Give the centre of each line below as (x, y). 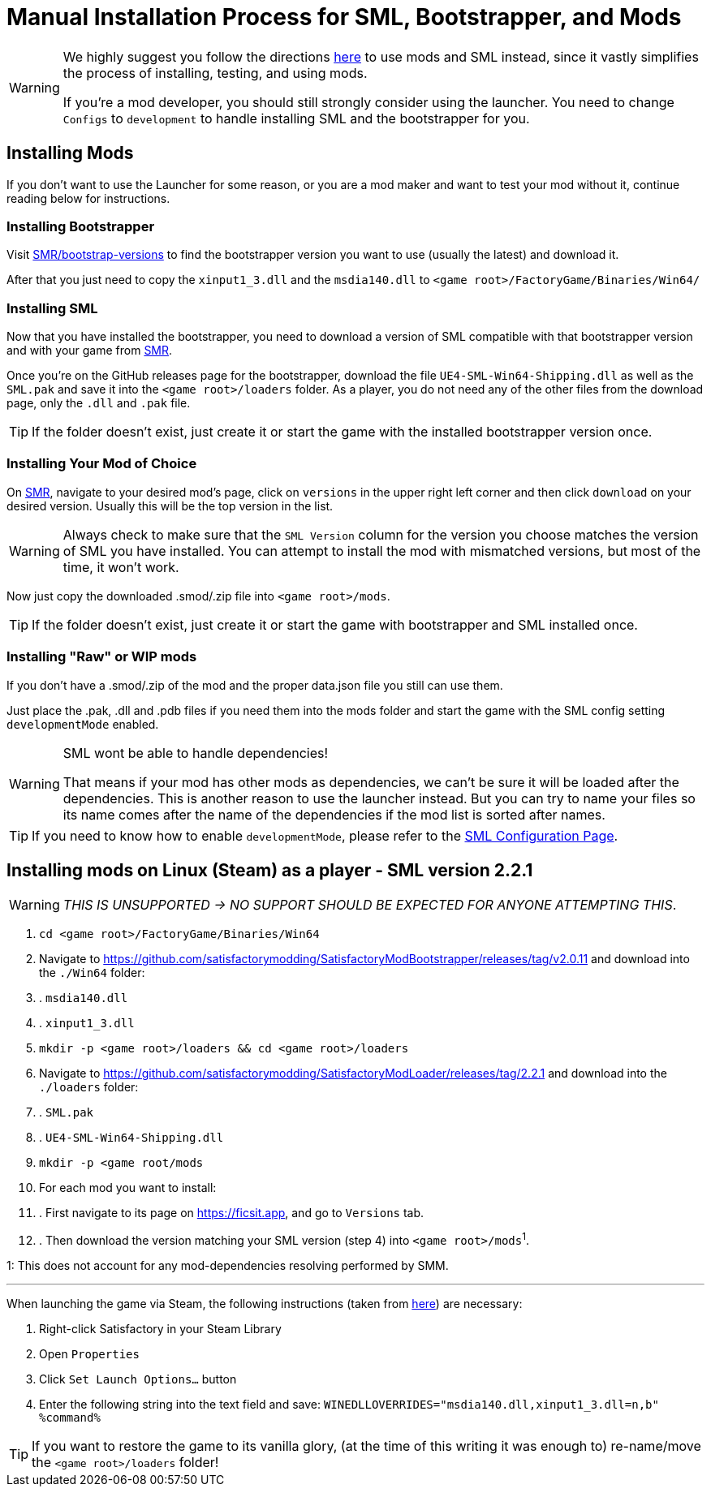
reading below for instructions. (88, 198)
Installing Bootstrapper (81, 226)
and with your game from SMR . (90, 351)
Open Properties (89, 1354)
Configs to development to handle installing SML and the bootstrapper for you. (296, 118)
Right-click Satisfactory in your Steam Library (160, 1329)
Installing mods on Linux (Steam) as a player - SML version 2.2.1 (270, 871)
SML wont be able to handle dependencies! (196, 753)
